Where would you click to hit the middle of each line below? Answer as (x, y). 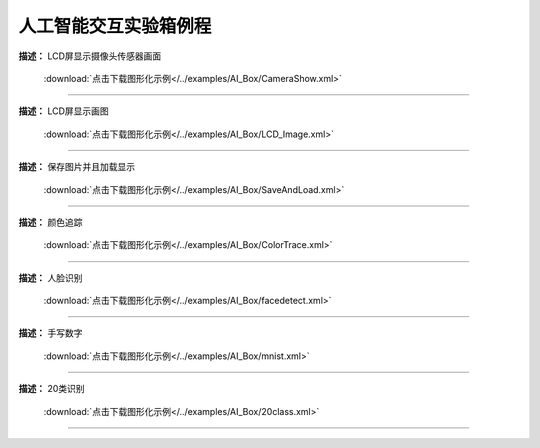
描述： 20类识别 (51, 389)
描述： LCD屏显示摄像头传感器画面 (90, 56)
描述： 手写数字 (50, 333)
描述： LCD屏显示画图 (63, 111)
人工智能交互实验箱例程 (115, 26)
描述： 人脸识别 (50, 277)
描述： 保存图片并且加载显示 (76, 167)
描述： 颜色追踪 (50, 222)
